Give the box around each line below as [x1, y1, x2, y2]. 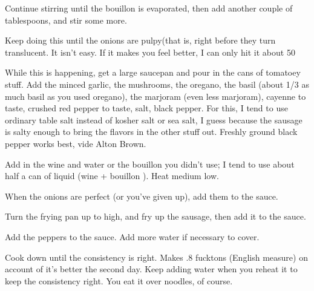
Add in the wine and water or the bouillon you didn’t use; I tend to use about [5, 157, 295, 170]
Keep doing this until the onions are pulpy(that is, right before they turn [5, 34, 276, 47]
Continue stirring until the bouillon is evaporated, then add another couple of [5, 2, 293, 14]
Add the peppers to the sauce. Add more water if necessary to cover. [5, 230, 260, 243]
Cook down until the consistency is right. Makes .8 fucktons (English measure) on [5, 250, 308, 263]
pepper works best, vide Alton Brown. [5, 137, 146, 149]
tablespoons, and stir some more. [5, 13, 127, 26]
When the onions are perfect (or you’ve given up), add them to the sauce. [5, 189, 278, 202]
